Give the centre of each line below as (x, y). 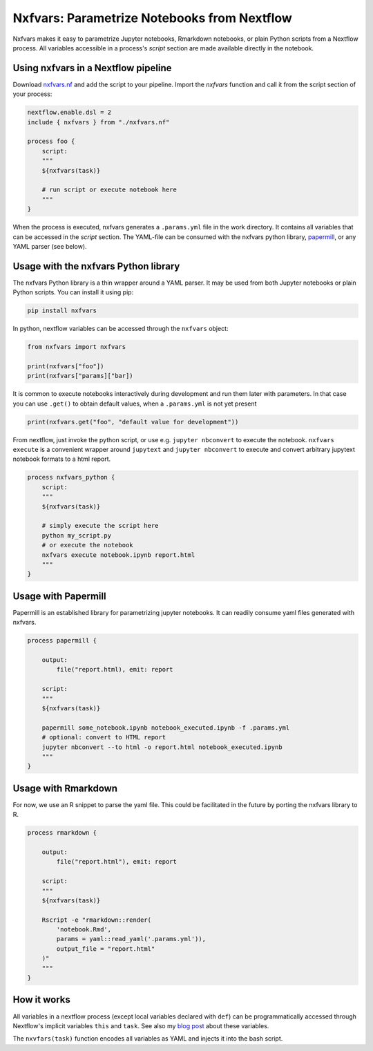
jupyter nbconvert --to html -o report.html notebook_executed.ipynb (162, 747)
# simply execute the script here (100, 526)
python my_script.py (77, 535)
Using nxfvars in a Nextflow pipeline (92, 68)
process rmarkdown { (62, 833)
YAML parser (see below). (50, 246)
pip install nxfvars (62, 311)
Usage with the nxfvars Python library (96, 266)
